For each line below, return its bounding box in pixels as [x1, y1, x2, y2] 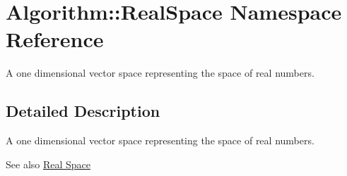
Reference [6, 25, 104, 54]
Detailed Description [6, 100, 160, 122]
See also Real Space [6, 156, 91, 171]
